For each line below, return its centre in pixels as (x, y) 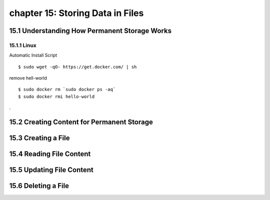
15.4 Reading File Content (50, 154)
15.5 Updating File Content (51, 170)
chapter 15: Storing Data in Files (76, 13)
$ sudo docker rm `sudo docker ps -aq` (67, 89)
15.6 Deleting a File (39, 186)
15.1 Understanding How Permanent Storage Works (90, 31)
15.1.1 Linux (23, 45)
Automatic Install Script (33, 55)
